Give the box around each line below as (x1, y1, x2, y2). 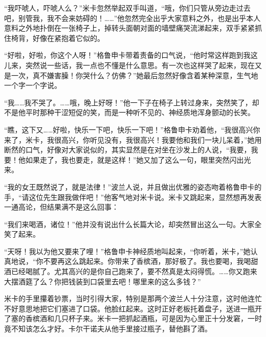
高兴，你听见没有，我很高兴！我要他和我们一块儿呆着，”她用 (61, 134, 262, 145)
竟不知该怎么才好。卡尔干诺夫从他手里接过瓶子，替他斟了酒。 (4, 323, 212, 334)
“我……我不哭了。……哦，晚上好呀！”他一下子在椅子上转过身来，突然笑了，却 (4, 97, 259, 107)
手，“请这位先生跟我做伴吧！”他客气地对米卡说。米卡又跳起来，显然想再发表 (4, 191, 262, 202)
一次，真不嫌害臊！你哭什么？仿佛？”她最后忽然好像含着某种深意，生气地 (11, 70, 258, 80)
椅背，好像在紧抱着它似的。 (11, 32, 104, 43)
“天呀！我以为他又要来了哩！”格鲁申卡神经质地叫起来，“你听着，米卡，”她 (4, 245, 251, 256)
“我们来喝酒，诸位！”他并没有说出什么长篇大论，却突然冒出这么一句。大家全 (4, 218, 262, 229)
